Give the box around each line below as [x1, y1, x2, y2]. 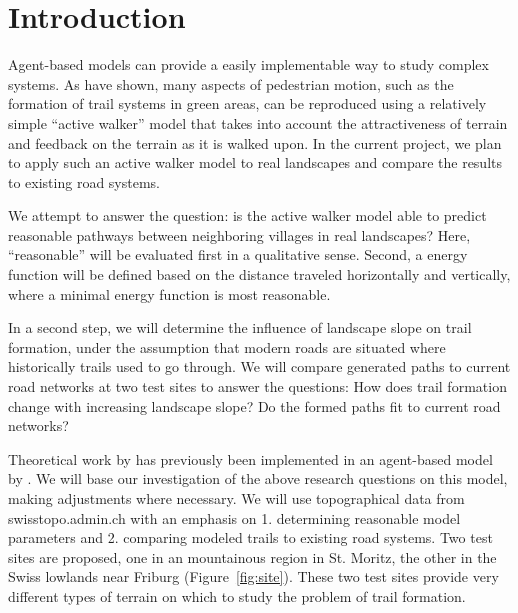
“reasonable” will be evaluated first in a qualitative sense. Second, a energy [8, 244, 468, 265]
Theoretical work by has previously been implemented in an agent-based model [8, 448, 493, 469]
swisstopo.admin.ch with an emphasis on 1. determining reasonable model [8, 507, 461, 528]
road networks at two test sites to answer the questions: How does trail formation [8, 376, 507, 397]
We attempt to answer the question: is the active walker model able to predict [8, 205, 487, 226]
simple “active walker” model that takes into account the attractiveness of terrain [8, 112, 508, 133]
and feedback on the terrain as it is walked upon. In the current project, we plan [8, 132, 502, 153]
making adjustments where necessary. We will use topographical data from [8, 488, 465, 508]
